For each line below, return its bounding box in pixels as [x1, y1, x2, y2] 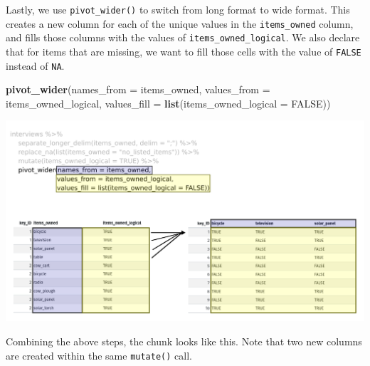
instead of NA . [6, 58, 65, 73]
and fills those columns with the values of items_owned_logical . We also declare [6, 30, 360, 45]
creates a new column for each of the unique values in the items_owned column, [6, 16, 354, 31]
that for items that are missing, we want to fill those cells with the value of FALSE [6, 43, 361, 58]
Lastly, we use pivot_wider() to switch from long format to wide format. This [6, 2, 350, 16]
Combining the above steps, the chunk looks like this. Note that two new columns [6, 334, 362, 349]
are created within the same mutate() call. [6, 347, 192, 362]
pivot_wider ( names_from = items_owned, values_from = [6, 82, 270, 97]
